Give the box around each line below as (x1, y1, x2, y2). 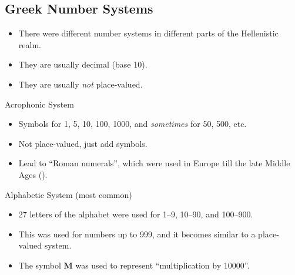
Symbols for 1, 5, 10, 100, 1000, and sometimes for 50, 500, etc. (18, 118, 247, 130)
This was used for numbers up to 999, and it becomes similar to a (18, 227, 256, 240)
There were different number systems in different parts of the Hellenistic (18, 27, 279, 39)
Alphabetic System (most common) (5, 188, 132, 200)
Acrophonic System (5, 98, 74, 110)
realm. (18, 38, 41, 51)
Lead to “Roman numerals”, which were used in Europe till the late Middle (18, 157, 290, 169)
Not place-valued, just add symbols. (18, 137, 147, 149)
